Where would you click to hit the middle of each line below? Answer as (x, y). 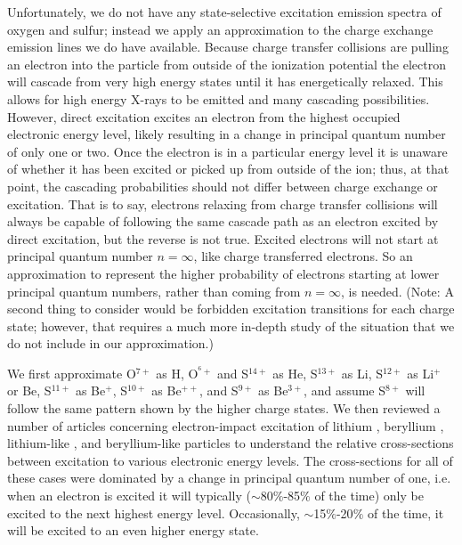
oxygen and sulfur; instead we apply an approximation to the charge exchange (220, 29)
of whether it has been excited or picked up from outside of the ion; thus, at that (228, 169)
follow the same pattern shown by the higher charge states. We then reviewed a (224, 408)
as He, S (295, 373)
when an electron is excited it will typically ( (129, 496)
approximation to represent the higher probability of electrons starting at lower (223, 273)
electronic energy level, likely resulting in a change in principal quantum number (227, 134)
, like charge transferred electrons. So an (303, 256)
